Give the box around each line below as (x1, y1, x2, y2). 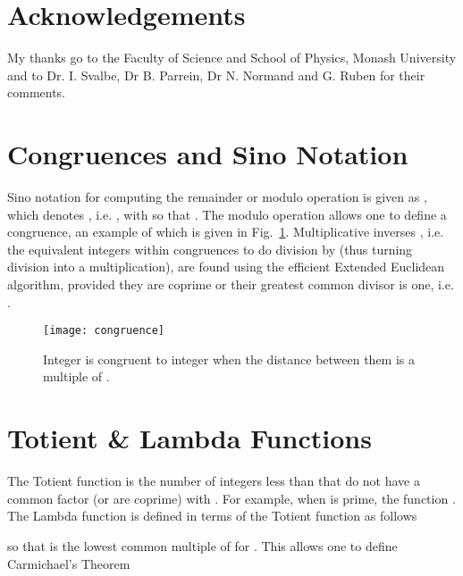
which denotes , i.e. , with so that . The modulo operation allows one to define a (7, 205, 447, 223)
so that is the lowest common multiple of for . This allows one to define (7, 536, 398, 555)
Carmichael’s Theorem (7, 554, 130, 572)
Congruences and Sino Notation (7, 136, 408, 172)
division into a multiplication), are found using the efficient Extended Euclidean (7, 257, 445, 276)
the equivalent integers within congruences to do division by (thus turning (7, 239, 413, 258)
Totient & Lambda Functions (7, 420, 372, 456)
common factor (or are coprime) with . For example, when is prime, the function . (7, 488, 456, 507)
